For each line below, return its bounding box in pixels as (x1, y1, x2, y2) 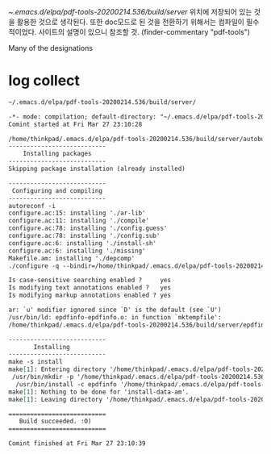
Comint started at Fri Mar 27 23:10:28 (8, 120, 143, 128)
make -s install (8, 358, 63, 366)
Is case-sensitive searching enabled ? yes (8, 277, 172, 285)
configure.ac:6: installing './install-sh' (8, 239, 157, 248)
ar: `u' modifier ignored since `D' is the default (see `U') (8, 306, 222, 314)
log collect (8, 72, 81, 90)
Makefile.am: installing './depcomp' (8, 254, 135, 262)
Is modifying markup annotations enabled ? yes (8, 291, 172, 300)
